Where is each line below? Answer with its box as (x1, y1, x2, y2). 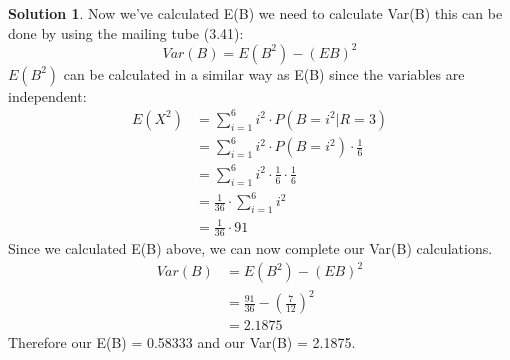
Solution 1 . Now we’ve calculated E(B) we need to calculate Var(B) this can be (8, 3, 503, 23)
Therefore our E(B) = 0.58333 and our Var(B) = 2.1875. (8, 332, 356, 353)
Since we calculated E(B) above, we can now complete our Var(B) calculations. (8, 238, 493, 259)
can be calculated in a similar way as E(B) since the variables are (63, 63, 465, 84)
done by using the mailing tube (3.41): (8, 22, 244, 43)
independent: (8, 85, 87, 106)
